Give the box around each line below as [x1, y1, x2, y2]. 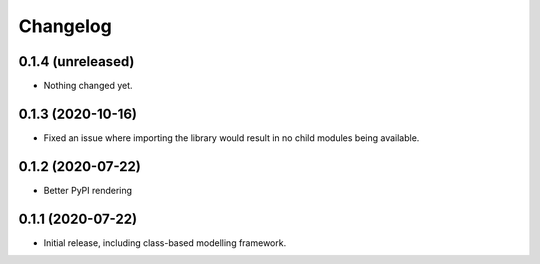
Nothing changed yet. [43, 80, 134, 92]
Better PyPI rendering [43, 184, 133, 196]
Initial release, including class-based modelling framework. [43, 236, 287, 249]
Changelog [18, 15, 112, 37]
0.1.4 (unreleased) [18, 53, 135, 70]
